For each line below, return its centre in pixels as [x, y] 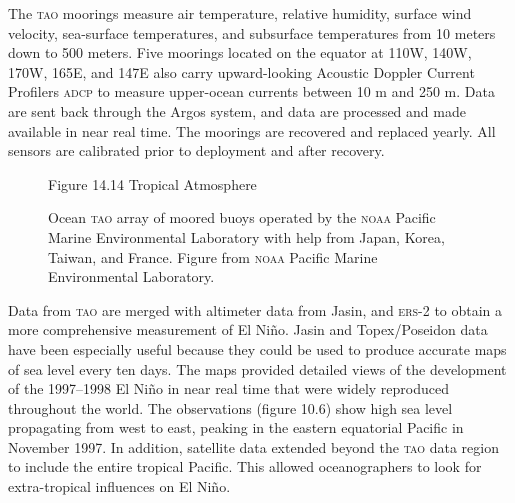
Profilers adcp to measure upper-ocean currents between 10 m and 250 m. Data [251, 91]
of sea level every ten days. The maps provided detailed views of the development [257, 368]
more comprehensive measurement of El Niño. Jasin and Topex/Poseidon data [248, 329]
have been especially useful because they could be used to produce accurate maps [257, 348]
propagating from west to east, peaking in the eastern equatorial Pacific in [236, 427]
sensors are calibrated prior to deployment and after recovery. [196, 150]
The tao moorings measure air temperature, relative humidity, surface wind [240, 13]
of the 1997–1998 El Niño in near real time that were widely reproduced [228, 388]
